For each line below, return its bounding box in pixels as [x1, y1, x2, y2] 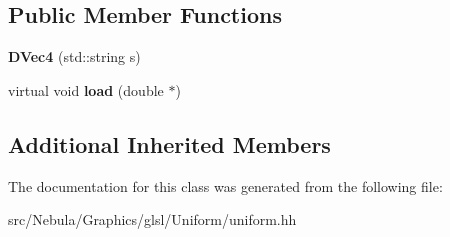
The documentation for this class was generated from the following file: [8, 175, 443, 196]
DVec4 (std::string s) [8, 46, 141, 67]
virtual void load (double [8, 79, 164, 100]
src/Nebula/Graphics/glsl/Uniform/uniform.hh [8, 209, 297, 230]
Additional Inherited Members [8, 128, 331, 159]
